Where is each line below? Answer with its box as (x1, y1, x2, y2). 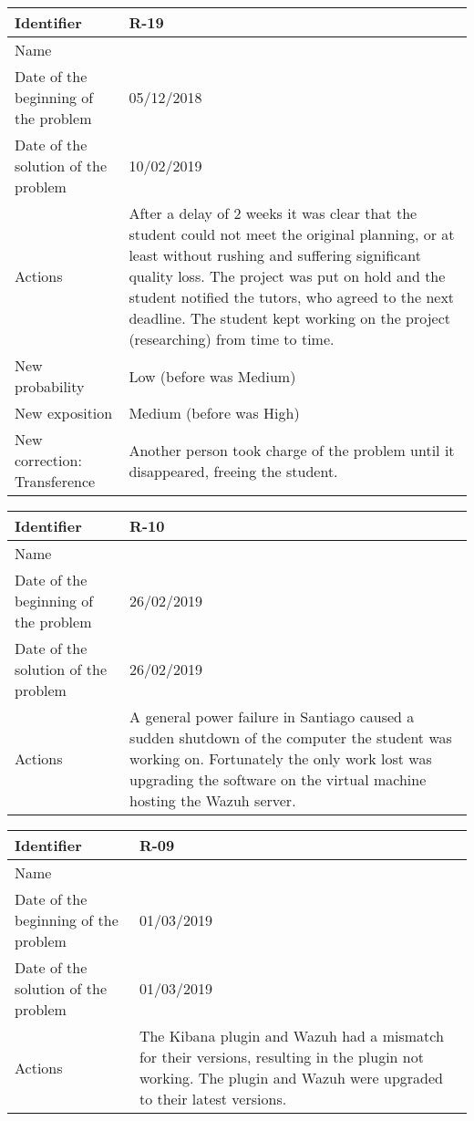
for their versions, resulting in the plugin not (139, 1046, 424, 1067)
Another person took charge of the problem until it (129, 439, 455, 461)
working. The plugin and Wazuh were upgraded (139, 1067, 443, 1088)
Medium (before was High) (129, 402, 300, 423)
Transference (15, 471, 96, 492)
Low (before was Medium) (129, 365, 296, 387)
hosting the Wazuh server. (129, 790, 296, 811)
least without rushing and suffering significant (129, 244, 421, 265)
